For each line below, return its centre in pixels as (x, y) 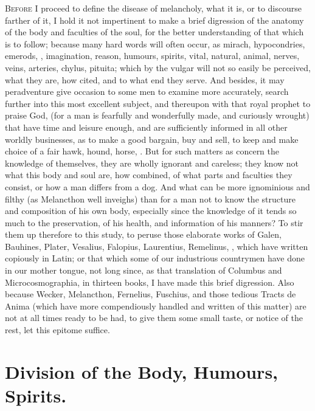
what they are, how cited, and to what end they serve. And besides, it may (145, 79)
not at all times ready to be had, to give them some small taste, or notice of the (154, 318)
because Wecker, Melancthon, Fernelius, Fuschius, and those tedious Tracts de (151, 294)
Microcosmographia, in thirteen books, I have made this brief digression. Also (150, 282)
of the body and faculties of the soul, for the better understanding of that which (154, 32)
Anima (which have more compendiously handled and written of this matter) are (156, 306)
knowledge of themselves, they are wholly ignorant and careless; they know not (152, 163)
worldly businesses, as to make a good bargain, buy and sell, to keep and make (152, 139)
